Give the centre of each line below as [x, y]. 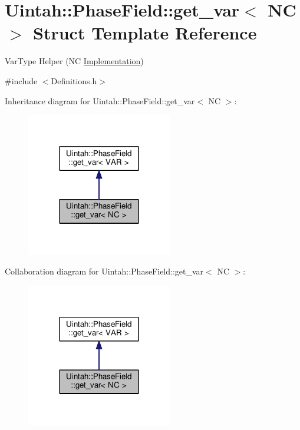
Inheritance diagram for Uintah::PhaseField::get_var [100, 100]
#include [21, 80]
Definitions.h [74, 80]
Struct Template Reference [145, 33]
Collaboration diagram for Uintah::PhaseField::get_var [104, 271]
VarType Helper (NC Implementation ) [74, 61]
